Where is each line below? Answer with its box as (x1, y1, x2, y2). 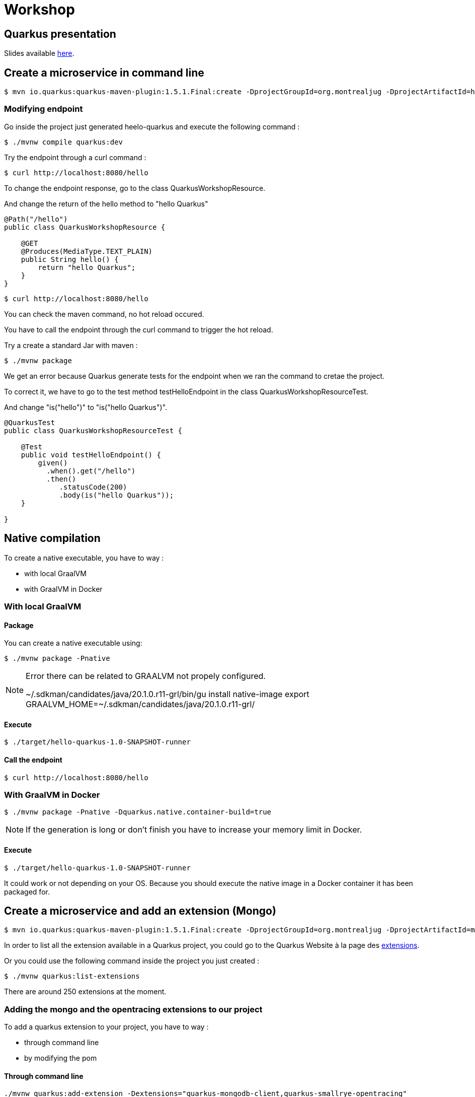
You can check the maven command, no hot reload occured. (4, 309, 204, 318)
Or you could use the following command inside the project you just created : (4, 956, 259, 966)
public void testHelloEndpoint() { (21, 450, 161, 459)
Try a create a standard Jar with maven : (4, 340, 138, 350)
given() (38, 458, 68, 467)
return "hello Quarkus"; (38, 263, 136, 271)
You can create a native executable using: (4, 639, 142, 648)
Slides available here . (4, 49, 74, 58)
